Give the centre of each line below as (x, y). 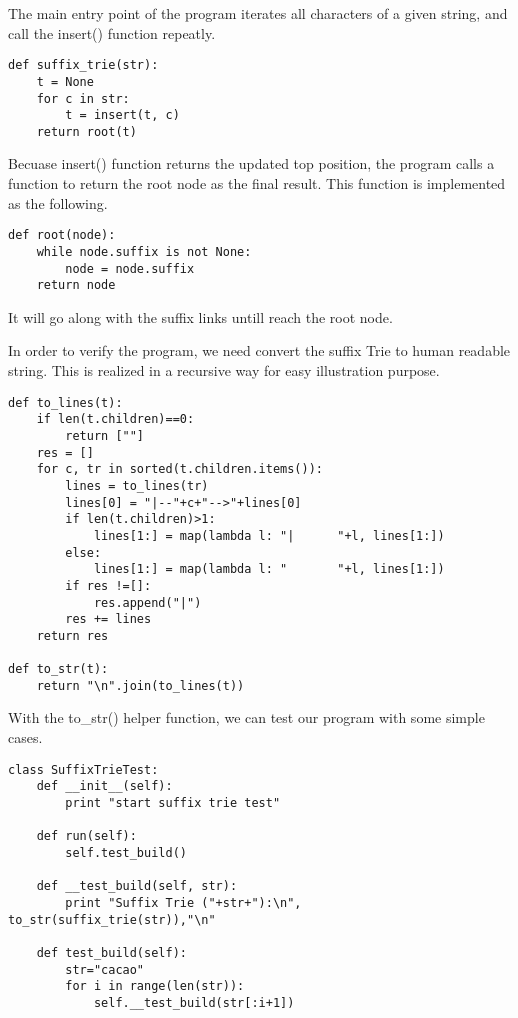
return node (76, 285)
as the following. (58, 202)
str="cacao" (105, 969)
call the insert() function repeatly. (112, 32)
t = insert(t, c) (122, 115)
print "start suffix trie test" (173, 802)
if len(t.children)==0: (115, 419)
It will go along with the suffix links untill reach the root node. (200, 316)
